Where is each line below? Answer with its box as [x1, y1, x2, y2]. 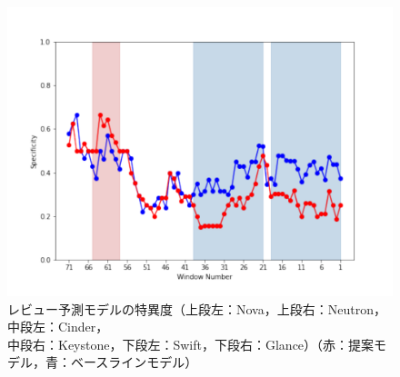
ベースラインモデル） [70, 352, 198, 372]
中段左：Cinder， [7, 317, 109, 336]
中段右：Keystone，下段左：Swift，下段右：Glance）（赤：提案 [7, 334, 375, 353]
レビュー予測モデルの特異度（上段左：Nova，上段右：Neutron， [7, 299, 386, 318]
